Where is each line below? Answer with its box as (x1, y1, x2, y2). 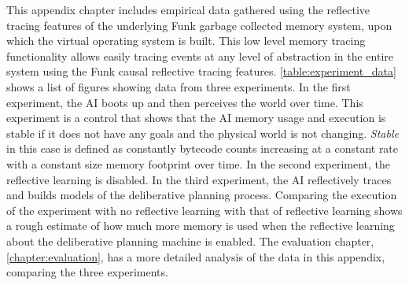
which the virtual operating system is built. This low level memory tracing (6, 32, 366, 49)
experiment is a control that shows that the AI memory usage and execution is (6, 109, 386, 126)
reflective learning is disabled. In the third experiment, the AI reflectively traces (6, 171, 392, 187)
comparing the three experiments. (6, 264, 168, 280)
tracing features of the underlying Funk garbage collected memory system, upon (6, 17, 392, 33)
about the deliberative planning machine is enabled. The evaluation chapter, (6, 232, 374, 249)
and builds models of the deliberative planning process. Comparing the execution (6, 187, 397, 203)
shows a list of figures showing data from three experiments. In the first (6, 78, 351, 94)
